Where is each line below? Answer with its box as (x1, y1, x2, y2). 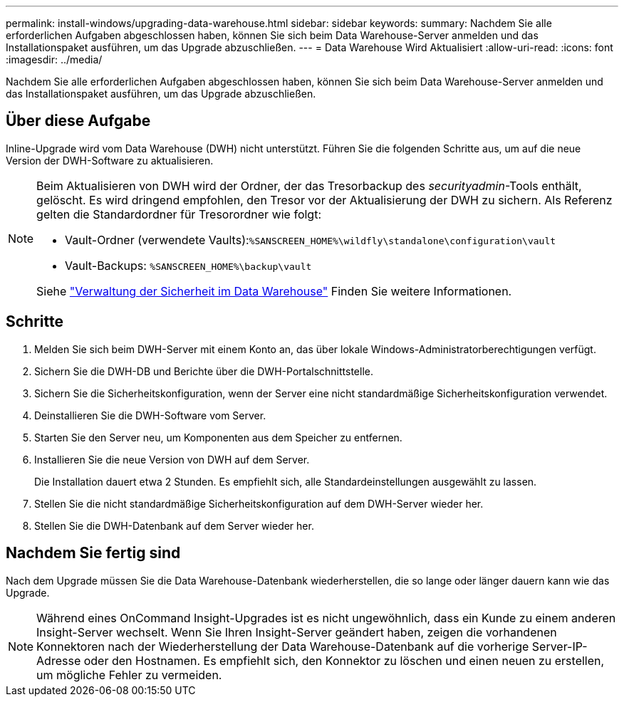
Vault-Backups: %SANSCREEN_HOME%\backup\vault (65, 258, 312, 273)
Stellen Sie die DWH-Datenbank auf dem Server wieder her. (34, 519, 314, 532)
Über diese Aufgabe (6, 112, 151, 130)
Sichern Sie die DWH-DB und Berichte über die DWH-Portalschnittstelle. (34, 365, 373, 377)
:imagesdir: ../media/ (6, 53, 103, 66)
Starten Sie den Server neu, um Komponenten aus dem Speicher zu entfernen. (34, 431, 402, 444)
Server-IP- (531, 639, 588, 654)
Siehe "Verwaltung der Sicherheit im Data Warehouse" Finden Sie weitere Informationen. (36, 283, 512, 298)
